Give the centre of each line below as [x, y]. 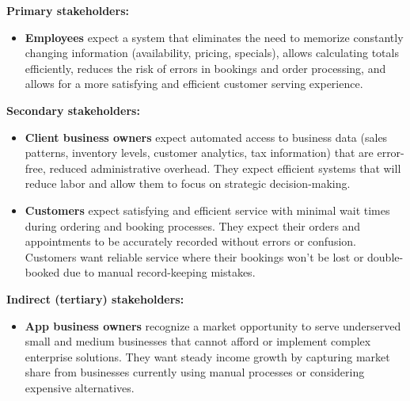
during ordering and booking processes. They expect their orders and [193, 225]
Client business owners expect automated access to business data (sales [206, 137]
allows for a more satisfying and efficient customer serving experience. [194, 84]
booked [42, 272]
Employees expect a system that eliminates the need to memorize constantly [214, 37]
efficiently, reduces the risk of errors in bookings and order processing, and [205, 68]
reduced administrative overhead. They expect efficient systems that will [225, 168]
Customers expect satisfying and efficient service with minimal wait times [207, 210]
